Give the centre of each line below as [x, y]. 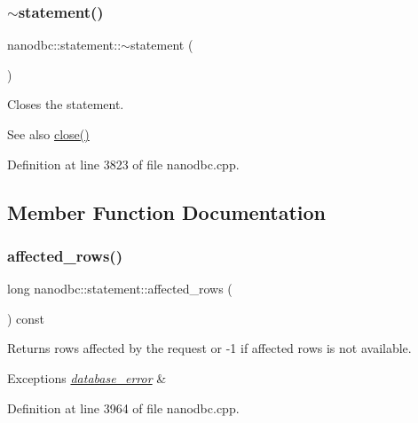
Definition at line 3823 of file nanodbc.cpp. [123, 164]
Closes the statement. [66, 104]
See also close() [48, 134]
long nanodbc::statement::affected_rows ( [120, 289]
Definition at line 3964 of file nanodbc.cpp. [123, 407]
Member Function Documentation [167, 211]
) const [26, 318]
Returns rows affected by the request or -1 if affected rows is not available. [209, 348]
